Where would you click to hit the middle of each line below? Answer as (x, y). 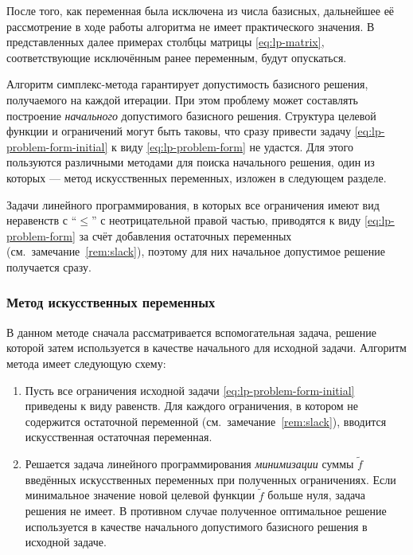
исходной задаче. (66, 542)
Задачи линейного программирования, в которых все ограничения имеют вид (193, 204)
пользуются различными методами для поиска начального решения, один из (191, 162)
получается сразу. (49, 266)
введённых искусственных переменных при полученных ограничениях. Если (210, 479)
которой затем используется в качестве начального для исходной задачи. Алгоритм (206, 348)
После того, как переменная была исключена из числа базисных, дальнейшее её (201, 10)
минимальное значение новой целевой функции (140, 495)
